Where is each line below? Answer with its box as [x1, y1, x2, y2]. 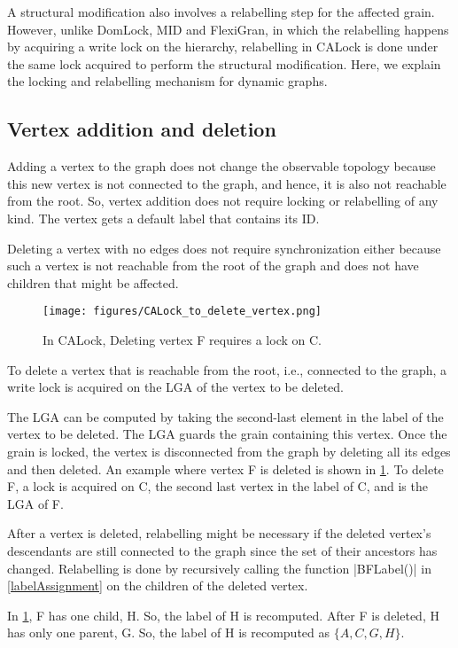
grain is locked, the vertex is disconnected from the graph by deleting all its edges [7, 441, 451, 460]
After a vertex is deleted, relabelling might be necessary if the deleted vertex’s [7, 524, 431, 543]
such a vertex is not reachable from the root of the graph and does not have [7, 256, 419, 275]
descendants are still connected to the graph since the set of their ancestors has [7, 541, 438, 559]
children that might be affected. [7, 273, 179, 292]
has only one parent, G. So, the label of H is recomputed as [7, 623, 330, 642]
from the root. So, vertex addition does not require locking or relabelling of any [7, 191, 439, 210]
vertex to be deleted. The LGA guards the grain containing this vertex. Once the [7, 425, 447, 443]
